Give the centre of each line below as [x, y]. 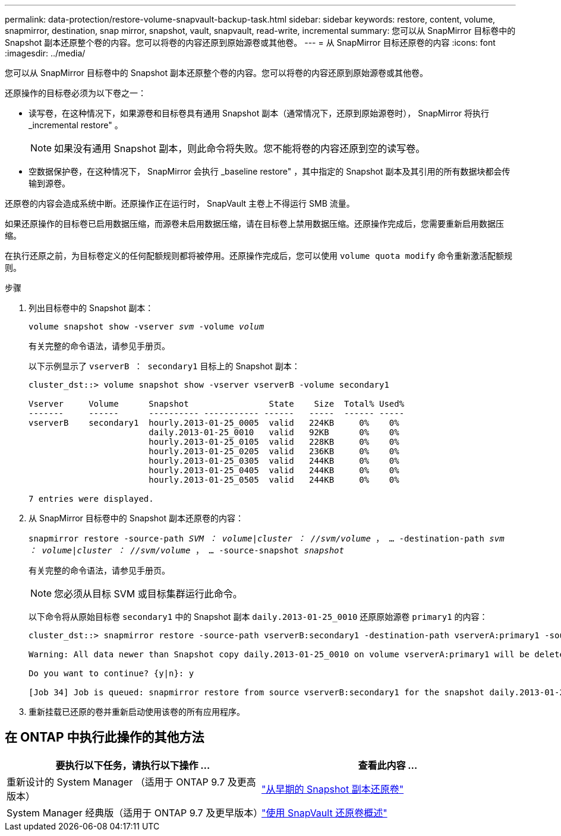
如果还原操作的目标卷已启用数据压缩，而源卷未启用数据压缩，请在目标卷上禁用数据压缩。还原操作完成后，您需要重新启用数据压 [254, 224]
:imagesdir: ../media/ [45, 53]
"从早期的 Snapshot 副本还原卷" [333, 789]
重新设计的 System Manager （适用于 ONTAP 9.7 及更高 [131, 782]
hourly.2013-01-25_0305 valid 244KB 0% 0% [274, 461]
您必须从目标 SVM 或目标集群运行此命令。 [148, 594]
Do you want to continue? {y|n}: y [111, 673]
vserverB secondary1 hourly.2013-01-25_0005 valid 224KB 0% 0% [214, 423]
